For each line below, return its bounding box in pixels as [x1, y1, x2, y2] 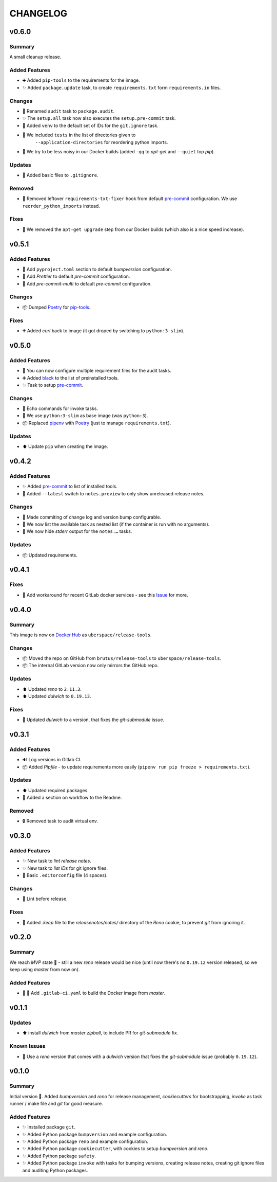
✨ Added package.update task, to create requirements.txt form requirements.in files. [22, 84, 221, 91]
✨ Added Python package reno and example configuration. [22, 1138, 149, 1144]
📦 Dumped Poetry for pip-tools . [22, 304, 91, 310]
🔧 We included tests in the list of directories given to [22, 132, 136, 138]
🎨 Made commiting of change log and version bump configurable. [22, 514, 162, 520]
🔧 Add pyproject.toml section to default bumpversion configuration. [22, 266, 172, 272]
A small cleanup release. [9, 54, 62, 60]
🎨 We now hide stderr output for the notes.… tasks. [22, 528, 132, 534]
